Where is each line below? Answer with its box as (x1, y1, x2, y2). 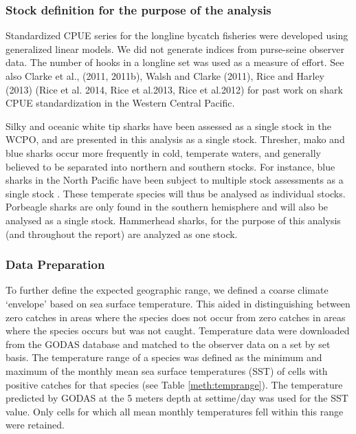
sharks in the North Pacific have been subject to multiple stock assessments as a (5, 173, 344, 187)
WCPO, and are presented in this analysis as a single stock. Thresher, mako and (5, 132, 345, 147)
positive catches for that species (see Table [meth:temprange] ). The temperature (5, 377, 343, 391)
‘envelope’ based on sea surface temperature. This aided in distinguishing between (5, 296, 351, 310)
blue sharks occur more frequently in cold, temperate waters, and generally (5, 145, 322, 160)
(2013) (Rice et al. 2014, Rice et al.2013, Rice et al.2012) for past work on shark (5, 82, 343, 96)
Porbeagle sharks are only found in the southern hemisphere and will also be (5, 199, 329, 214)
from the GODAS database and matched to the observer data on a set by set (5, 336, 331, 351)
